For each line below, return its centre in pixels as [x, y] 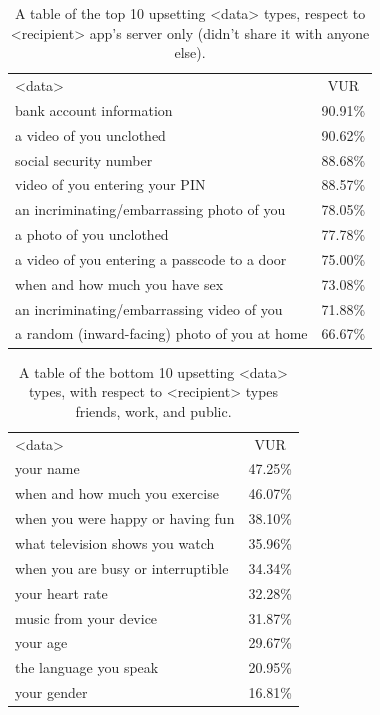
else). [190, 52]
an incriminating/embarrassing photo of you [150, 209]
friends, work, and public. [153, 410]
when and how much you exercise [117, 493]
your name [47, 468]
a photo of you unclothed [92, 234]
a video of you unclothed [90, 134]
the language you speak [87, 667]
